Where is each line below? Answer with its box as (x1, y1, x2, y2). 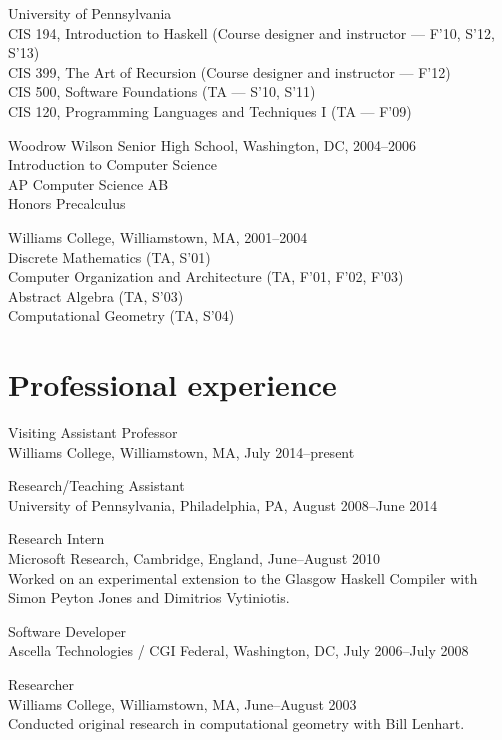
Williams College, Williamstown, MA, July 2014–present (8, 441, 355, 462)
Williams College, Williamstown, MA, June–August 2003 (8, 693, 357, 714)
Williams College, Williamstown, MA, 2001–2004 (8, 226, 308, 247)
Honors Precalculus (8, 193, 126, 214)
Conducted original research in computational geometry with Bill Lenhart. (8, 713, 465, 734)
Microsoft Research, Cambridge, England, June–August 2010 (8, 548, 380, 568)
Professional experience (8, 364, 337, 405)
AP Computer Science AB (8, 173, 169, 194)
